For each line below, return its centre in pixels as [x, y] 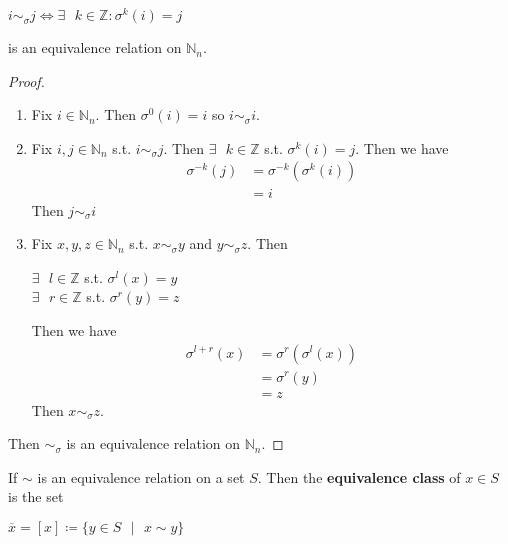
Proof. [26, 80]
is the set [36, 496]
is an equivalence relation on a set [141, 476]
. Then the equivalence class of [359, 476]
